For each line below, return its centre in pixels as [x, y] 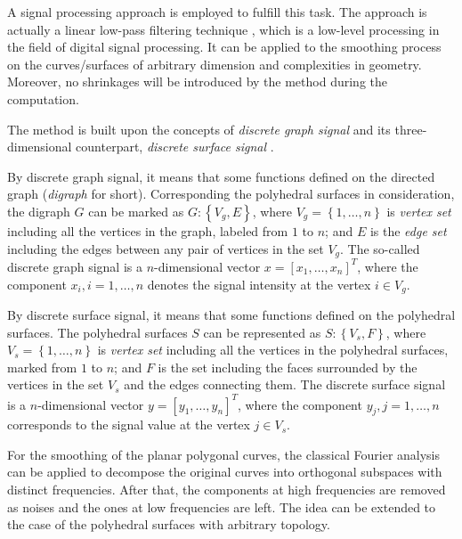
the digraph [39, 211]
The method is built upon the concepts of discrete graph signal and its [199, 129]
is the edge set [408, 230]
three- [411, 129]
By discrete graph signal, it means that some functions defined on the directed [221, 176]
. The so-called [380, 248]
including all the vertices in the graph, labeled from [148, 230]
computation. [43, 98]
